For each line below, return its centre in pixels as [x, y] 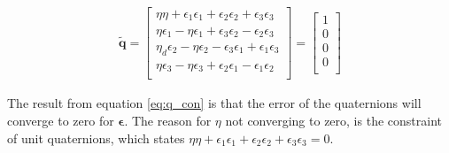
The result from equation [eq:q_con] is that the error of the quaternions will [214, 103]
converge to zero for [61, 120]
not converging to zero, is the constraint [333, 120]
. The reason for [168, 120]
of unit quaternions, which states [96, 138]
